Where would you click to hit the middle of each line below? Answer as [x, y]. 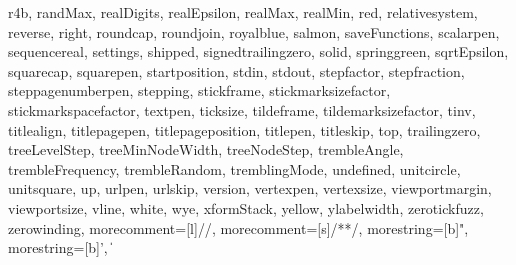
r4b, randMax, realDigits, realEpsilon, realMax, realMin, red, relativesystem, [243, 12]
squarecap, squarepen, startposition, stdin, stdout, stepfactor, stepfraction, [236, 70]
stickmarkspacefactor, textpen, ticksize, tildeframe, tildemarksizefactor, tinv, [242, 109]
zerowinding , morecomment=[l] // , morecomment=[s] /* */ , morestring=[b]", [238, 227]
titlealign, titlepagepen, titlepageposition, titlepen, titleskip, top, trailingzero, [244, 129]
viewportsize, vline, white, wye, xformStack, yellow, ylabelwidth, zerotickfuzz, [246, 207]
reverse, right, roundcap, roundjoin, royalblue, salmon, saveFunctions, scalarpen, [254, 31]
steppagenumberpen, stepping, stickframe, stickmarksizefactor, [199, 90]
